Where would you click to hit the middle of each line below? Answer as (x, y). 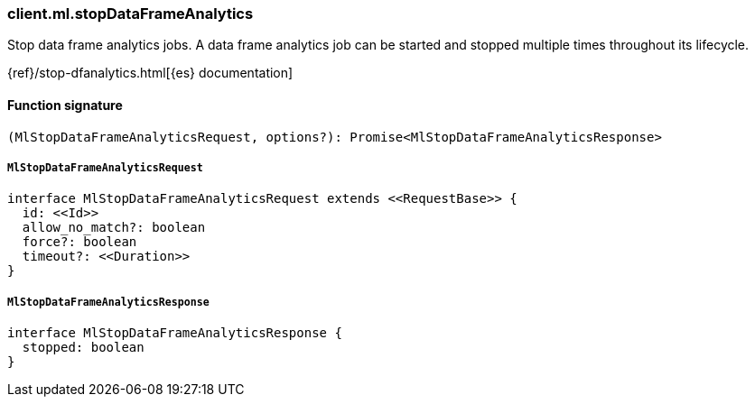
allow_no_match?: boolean (114, 228)
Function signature (65, 105)
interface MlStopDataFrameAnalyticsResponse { (175, 333)
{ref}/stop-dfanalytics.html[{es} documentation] (150, 73)
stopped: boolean (83, 348)
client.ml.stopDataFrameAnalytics (130, 14)
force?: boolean (79, 242)
